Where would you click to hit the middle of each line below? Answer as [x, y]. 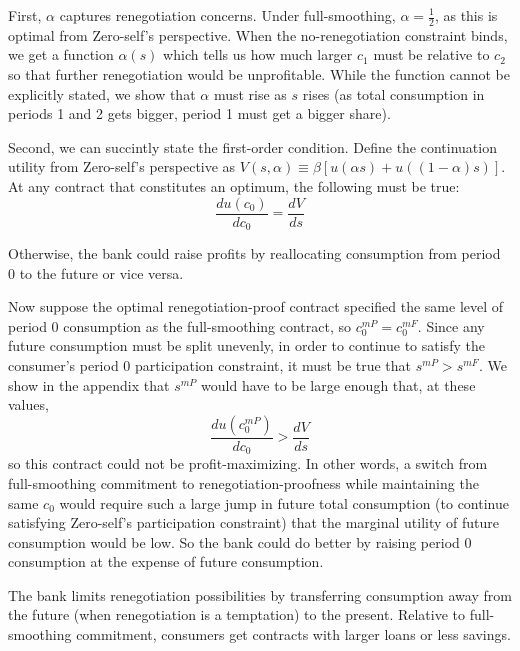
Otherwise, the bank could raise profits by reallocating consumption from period [254, 253]
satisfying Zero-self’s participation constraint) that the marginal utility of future [254, 522]
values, [28, 404]
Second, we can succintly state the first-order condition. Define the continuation [252, 146]
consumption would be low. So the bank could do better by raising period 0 [240, 541]
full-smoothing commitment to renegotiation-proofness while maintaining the [243, 482]
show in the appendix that [89, 384]
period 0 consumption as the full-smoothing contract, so [180, 325]
